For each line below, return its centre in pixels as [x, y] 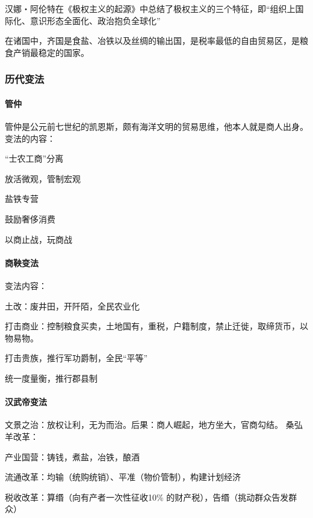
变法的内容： [30, 138]
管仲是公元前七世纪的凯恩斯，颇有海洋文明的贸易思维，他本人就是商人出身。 [156, 126]
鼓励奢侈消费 [30, 218]
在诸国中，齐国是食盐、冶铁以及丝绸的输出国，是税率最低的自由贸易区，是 [152, 41]
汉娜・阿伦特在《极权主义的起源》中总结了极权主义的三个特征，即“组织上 [150, 8]
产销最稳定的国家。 [51, 52]
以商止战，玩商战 [39, 239]
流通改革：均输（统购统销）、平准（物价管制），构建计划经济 [123, 477]
